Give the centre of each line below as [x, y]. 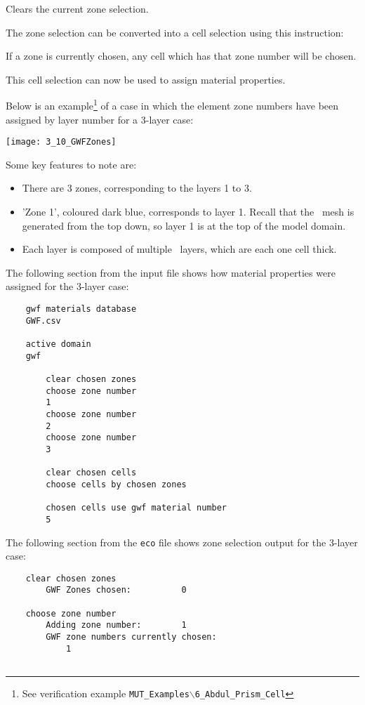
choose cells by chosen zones [116, 484]
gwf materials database [81, 309]
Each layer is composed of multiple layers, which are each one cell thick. [179, 249]
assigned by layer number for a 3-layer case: [100, 119]
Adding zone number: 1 [116, 625]
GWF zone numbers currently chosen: [131, 637]
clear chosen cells [91, 473]
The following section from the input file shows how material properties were [171, 272]
